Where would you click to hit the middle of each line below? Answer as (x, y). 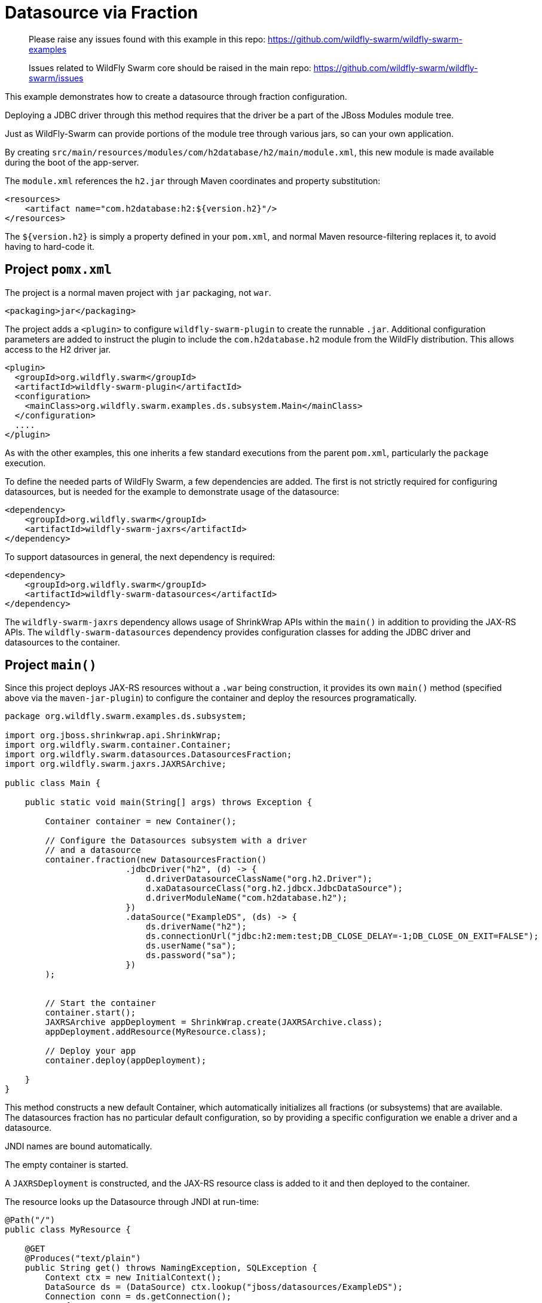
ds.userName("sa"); (191, 946)
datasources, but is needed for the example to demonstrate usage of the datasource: (172, 491)
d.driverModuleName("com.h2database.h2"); (247, 898)
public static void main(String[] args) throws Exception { (169, 802)
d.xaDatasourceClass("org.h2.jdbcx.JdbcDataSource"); (274, 888)
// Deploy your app (91, 1051)
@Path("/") (30, 1220)
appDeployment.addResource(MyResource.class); (156, 1032)
